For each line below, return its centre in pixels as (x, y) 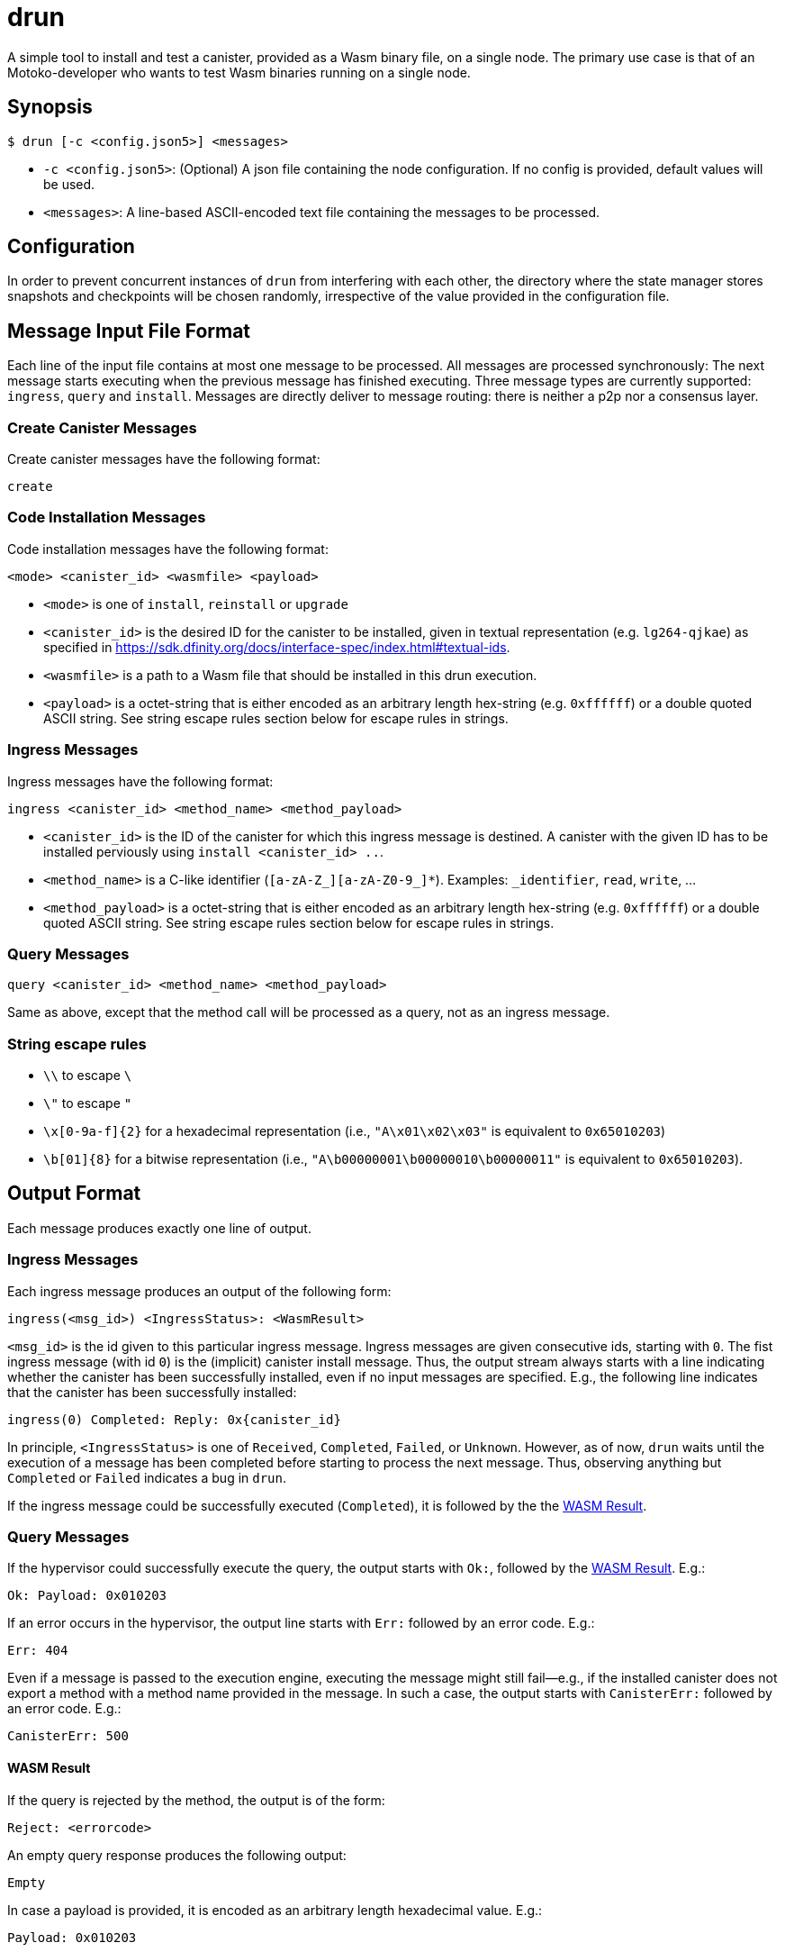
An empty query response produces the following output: (177, 1855)
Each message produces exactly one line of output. (159, 1228)
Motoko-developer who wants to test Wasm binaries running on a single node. (239, 72)
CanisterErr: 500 (68, 1736)
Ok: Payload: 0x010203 (87, 1596)
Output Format (74, 1194)
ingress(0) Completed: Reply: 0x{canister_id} (174, 1419)
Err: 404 (38, 1651)
